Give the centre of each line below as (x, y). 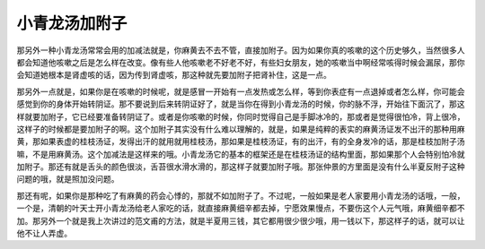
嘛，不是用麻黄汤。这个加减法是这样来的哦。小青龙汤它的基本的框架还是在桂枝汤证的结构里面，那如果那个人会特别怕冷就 (241, 154)
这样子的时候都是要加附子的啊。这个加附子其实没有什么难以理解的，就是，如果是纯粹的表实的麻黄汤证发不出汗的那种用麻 (241, 129)
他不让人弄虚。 (44, 234)
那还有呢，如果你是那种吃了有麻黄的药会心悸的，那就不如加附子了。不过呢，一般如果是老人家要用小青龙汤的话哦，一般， (241, 195)
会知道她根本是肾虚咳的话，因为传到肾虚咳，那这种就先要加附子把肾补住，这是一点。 (174, 75)
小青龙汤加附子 (72, 23)
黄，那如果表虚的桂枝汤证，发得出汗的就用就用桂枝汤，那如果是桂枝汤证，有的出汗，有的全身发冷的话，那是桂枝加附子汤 (241, 142)
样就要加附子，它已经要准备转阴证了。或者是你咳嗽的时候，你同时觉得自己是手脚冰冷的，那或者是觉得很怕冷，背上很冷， (241, 116)
